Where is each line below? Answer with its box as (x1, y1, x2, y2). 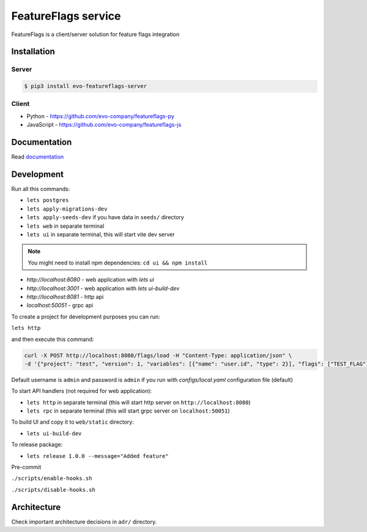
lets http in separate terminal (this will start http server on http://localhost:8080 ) (26, 399, 251, 406)
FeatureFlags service (11, 9, 121, 23)
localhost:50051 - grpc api (26, 302, 94, 309)
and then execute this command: (11, 335, 94, 343)
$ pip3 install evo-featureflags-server (24, 83, 147, 90)
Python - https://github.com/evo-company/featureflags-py (26, 112, 174, 119)
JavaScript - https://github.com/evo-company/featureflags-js (26, 121, 182, 129)
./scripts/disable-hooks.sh (11, 486, 96, 493)
